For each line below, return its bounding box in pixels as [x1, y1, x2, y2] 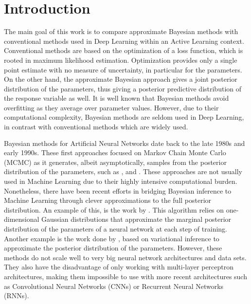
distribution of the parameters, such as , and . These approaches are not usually [4, 166, 242, 177]
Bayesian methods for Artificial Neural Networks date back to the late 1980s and [4, 138, 245, 148]
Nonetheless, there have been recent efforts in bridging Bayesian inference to [4, 185, 232, 196]
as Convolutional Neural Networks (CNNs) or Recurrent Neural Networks [4, 281, 224, 291]
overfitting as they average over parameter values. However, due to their [4, 102, 219, 112]
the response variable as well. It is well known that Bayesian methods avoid [4, 93, 229, 103]
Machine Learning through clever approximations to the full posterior [4, 195, 212, 205]
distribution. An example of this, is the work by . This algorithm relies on [4, 204, 224, 215]
